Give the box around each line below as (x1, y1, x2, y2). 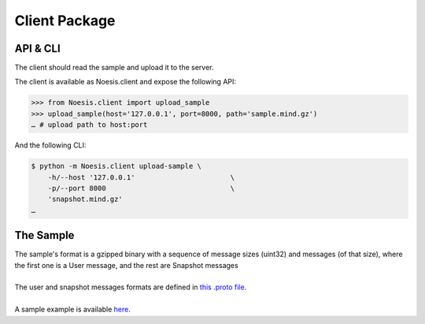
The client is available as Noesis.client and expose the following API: (14, 77, 236, 87)
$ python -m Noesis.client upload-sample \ (31, 162, 202, 171)
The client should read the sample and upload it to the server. (14, 63, 214, 73)
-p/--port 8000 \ (47, 184, 235, 192)
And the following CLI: (14, 140, 87, 150)
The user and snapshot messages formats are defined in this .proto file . (14, 282, 247, 292)
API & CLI (14, 42, 61, 55)
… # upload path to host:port (31, 121, 148, 129)
